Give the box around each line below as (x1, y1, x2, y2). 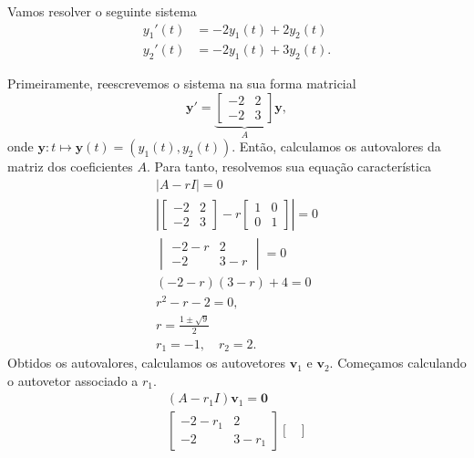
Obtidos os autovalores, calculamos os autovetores (7, 353, 286, 372)
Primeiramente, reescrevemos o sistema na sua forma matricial (7, 74, 356, 93)
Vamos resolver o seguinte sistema (7, 2, 197, 20)
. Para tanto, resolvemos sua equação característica (147, 157, 432, 176)
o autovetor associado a (7, 370, 139, 390)
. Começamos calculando (329, 353, 467, 372)
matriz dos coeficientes (7, 157, 133, 176)
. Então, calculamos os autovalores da (232, 137, 441, 156)
